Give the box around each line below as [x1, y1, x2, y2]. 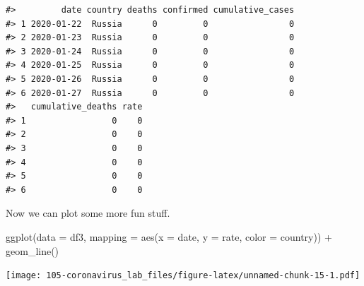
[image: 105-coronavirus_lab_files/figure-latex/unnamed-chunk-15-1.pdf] [6, 270, 360, 281]
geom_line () [6, 243, 59, 258]
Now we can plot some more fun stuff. [6, 205, 170, 220]
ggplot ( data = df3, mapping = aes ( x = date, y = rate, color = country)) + [6, 229, 332, 244]
